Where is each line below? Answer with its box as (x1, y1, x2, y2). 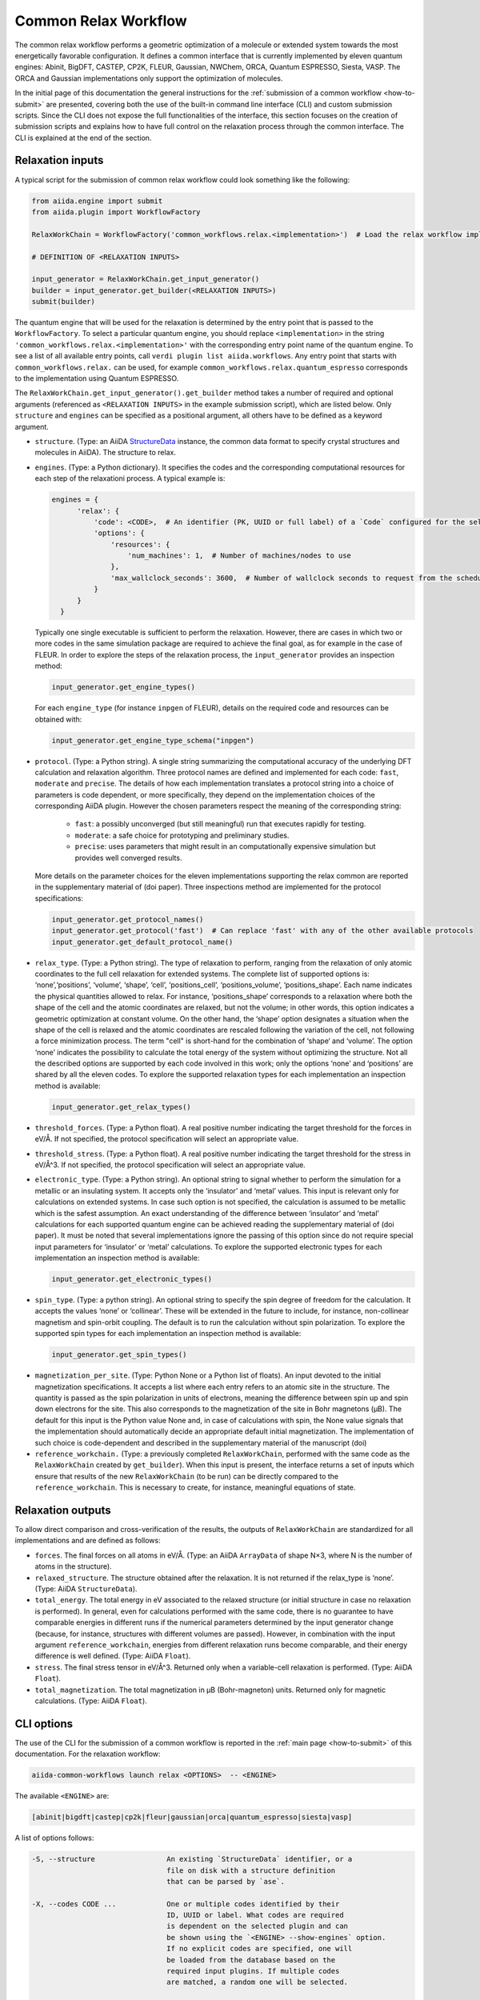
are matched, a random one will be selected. (166, 1978, 348, 1987)
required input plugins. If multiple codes (166, 1966, 340, 1976)
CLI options (14, 1717, 74, 1730)
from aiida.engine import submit (31, 196, 163, 206)
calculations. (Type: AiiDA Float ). (34, 1696, 147, 1706)
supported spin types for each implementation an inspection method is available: (34, 1329, 302, 1338)
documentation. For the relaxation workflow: (14, 1749, 161, 1759)
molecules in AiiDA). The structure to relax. (34, 448, 176, 458)
